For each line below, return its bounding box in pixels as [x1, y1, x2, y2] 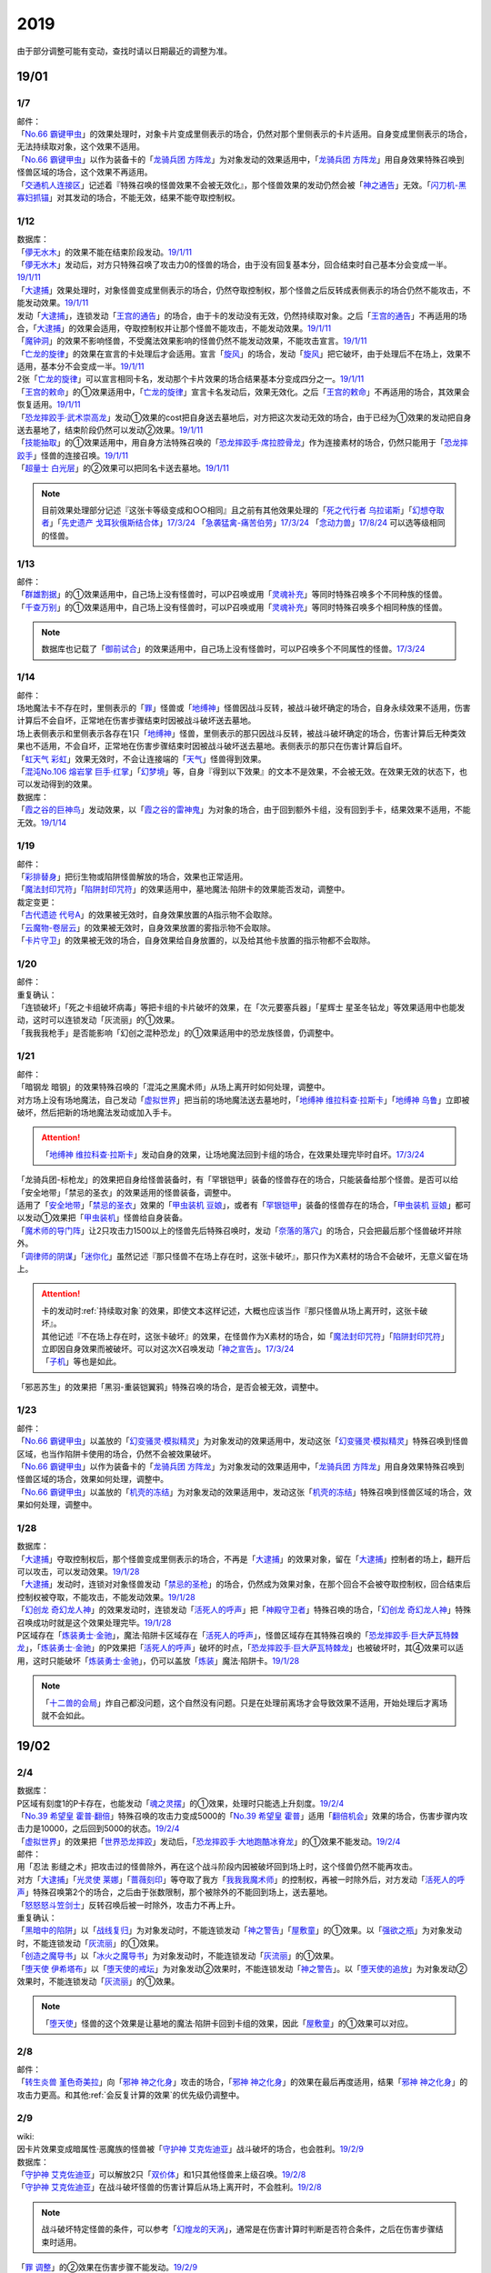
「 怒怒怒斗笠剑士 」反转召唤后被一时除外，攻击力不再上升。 [16, 1899, 240, 1910]
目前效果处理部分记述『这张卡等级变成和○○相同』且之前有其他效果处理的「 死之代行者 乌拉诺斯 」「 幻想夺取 [41, 505, 445, 516]
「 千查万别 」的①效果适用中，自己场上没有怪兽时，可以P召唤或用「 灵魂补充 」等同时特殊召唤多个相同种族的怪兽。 [16, 601, 447, 613]
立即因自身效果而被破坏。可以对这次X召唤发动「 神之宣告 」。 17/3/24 [41, 1343, 295, 1354]
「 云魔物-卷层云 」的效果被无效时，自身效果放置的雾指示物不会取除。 [16, 922, 276, 933]
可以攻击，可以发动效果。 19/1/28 [16, 1567, 140, 1577]
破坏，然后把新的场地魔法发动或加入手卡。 [16, 1107, 176, 1118]
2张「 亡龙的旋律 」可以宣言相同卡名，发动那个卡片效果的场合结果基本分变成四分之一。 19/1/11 [16, 374, 365, 385]
